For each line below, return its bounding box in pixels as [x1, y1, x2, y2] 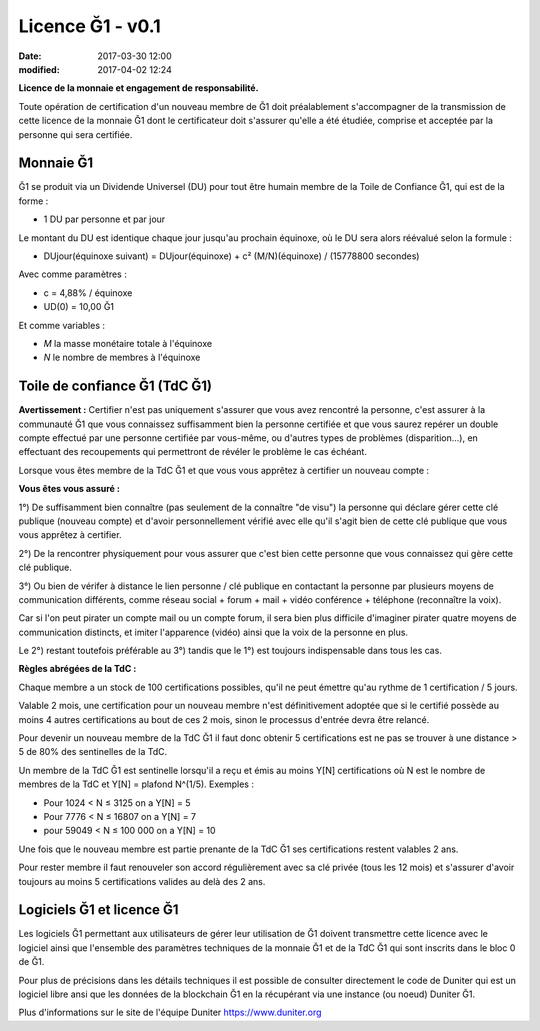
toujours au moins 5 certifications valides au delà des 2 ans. [18, 875, 266, 887]
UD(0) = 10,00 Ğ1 [43, 301, 115, 313]
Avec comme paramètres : [18, 268, 127, 280]
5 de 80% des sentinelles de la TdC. [18, 746, 168, 758]
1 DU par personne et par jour [43, 213, 166, 225]
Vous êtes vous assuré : [18, 483, 120, 495]
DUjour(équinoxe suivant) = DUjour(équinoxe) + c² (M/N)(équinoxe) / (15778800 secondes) [43, 250, 420, 262]
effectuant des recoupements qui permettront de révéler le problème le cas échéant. [18, 446, 367, 458]
